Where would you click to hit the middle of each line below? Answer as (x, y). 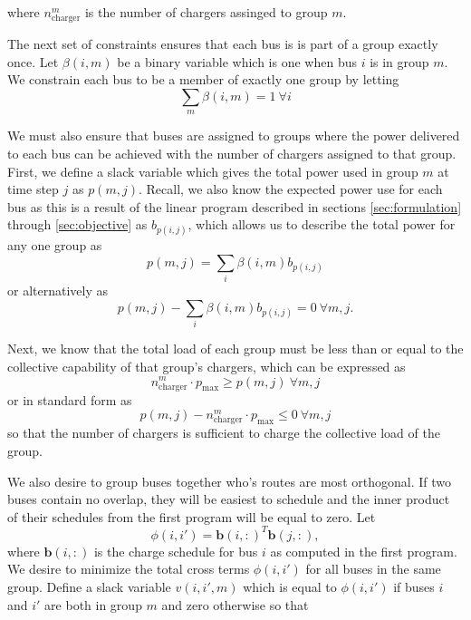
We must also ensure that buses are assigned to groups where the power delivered (234, 136)
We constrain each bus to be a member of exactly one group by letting (203, 79)
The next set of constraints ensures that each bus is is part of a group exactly (223, 44)
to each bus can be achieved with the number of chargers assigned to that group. (232, 153)
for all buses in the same (373, 569)
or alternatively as (58, 291)
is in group (399, 61)
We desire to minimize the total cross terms (129, 569)
